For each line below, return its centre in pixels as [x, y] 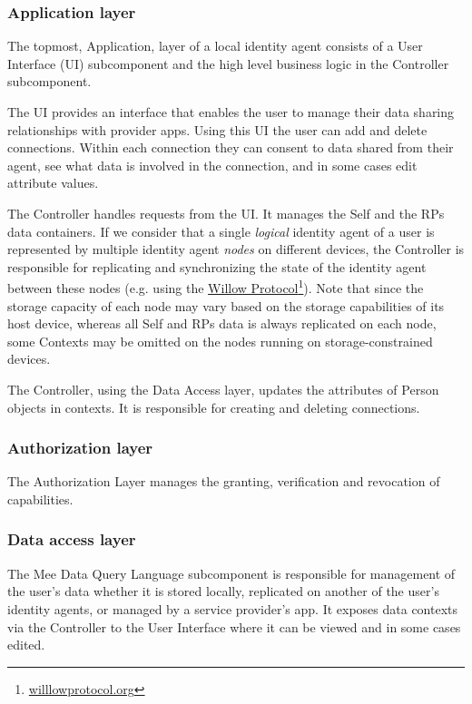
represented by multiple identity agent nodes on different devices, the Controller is [236, 249]
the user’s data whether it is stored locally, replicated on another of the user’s [223, 591]
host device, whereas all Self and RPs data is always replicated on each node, [222, 323]
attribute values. [53, 183]
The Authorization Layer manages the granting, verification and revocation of [224, 481]
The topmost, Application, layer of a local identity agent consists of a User [215, 46]
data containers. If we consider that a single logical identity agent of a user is [221, 231]
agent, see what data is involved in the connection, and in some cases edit [212, 165]
